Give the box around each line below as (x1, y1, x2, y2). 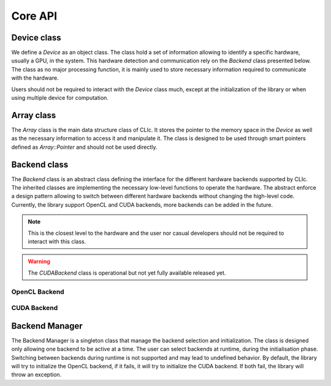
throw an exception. (11, 371, 62, 379)
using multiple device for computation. (11, 94, 108, 102)
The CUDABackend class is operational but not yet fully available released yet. (28, 269, 226, 277)
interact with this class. (28, 237, 86, 245)
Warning (28, 258, 50, 265)
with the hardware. (11, 74, 59, 82)
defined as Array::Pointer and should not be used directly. (11, 143, 158, 150)
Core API (11, 9, 58, 23)
